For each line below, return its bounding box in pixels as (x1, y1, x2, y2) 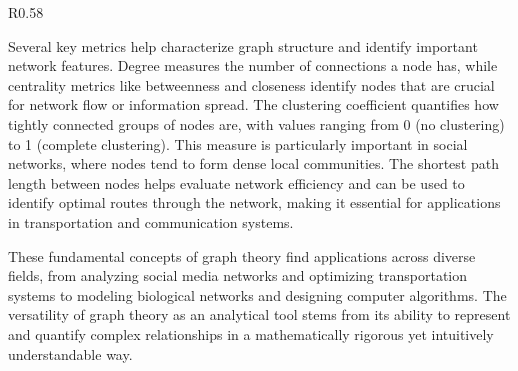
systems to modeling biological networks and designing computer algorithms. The (8, 284, 507, 305)
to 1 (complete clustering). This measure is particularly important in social (8, 133, 468, 154)
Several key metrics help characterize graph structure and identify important (8, 35, 478, 56)
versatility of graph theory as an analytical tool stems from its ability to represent (8, 304, 511, 325)
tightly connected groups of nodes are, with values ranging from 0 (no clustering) (8, 113, 505, 134)
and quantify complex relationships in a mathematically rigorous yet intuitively (8, 323, 494, 344)
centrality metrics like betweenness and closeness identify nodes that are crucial (8, 74, 495, 95)
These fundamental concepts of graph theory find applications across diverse (8, 245, 476, 266)
